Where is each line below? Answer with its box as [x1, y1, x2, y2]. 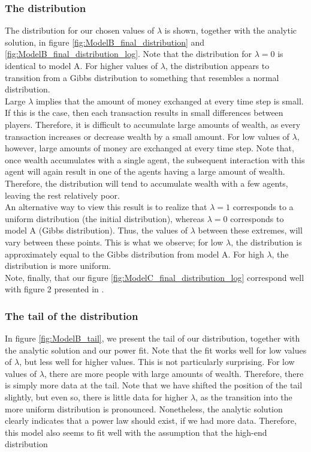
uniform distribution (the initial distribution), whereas [5, 212, 204, 224]
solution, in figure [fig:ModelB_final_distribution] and [5, 35, 205, 48]
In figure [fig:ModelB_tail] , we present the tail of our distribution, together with [5, 332, 300, 345]
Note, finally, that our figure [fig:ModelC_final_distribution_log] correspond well [5, 271, 304, 283]
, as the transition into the [195, 391, 292, 403]
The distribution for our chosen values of [5, 24, 155, 37]
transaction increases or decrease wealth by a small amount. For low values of [5, 130, 289, 142]
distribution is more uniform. [5, 259, 111, 272]
